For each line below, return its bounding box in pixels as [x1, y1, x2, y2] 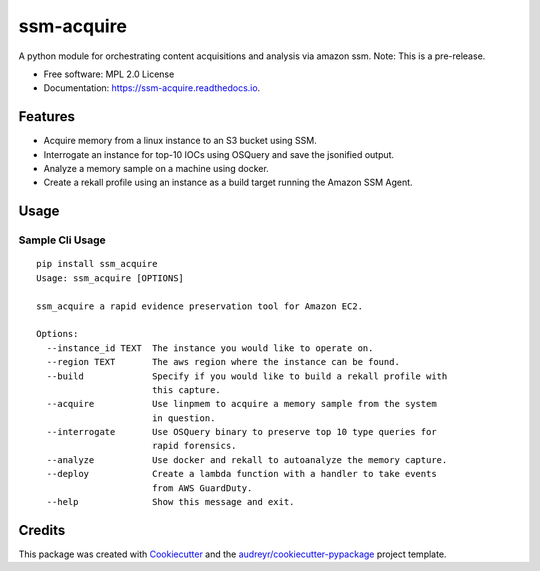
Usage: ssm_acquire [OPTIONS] [36, 272, 185, 284]
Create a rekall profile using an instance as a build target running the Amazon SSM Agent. [43, 176, 414, 189]
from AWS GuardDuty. [151, 482, 253, 494]
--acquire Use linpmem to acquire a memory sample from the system [46, 398, 437, 410]
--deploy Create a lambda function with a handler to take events [46, 468, 437, 480]
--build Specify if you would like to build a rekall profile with [46, 370, 448, 382]
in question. [151, 412, 216, 424]
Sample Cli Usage [18, 233, 107, 247]
